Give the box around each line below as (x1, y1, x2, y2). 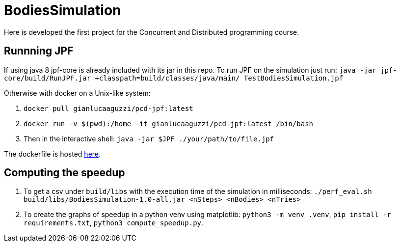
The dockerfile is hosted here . (4, 149, 101, 158)
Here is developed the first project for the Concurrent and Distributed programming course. (4, 27, 299, 36)
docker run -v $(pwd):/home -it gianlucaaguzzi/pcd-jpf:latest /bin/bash (24, 119, 314, 128)
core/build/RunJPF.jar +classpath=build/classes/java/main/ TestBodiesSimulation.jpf (4, 74, 344, 82)
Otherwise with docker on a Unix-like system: (4, 88, 151, 97)
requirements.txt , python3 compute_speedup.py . (24, 219, 204, 227)
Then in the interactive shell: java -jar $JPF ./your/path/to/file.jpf (24, 134, 274, 143)
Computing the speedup (4, 166, 125, 179)
